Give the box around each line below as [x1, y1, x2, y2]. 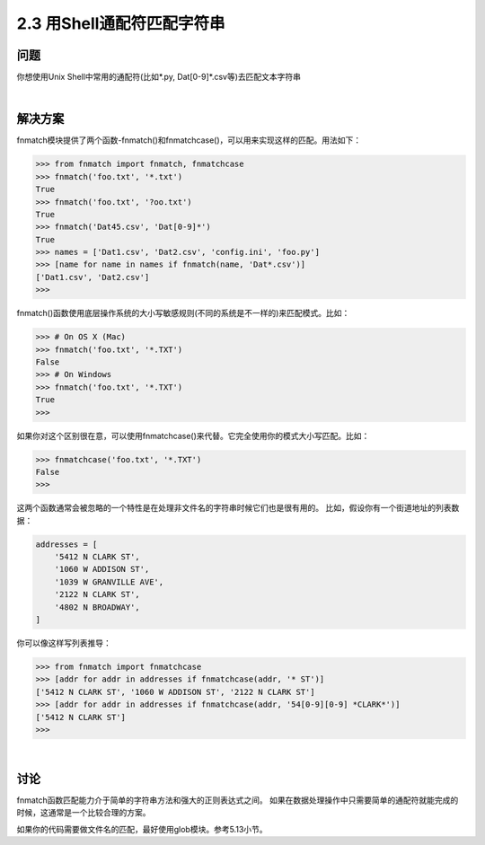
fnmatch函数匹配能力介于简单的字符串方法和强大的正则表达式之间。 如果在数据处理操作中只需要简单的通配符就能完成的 [16, 795, 459, 805]
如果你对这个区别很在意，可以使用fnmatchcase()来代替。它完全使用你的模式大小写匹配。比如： [16, 430, 370, 441]
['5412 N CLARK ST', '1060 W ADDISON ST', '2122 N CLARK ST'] [35, 687, 315, 697]
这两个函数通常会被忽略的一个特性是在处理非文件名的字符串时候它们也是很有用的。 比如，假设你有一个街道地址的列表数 [16, 503, 460, 514]
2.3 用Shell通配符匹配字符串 [16, 13, 225, 33]
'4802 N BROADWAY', [54, 602, 141, 612]
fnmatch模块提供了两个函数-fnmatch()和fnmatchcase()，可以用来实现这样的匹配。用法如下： [16, 135, 362, 145]
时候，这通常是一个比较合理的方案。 [16, 807, 151, 818]
